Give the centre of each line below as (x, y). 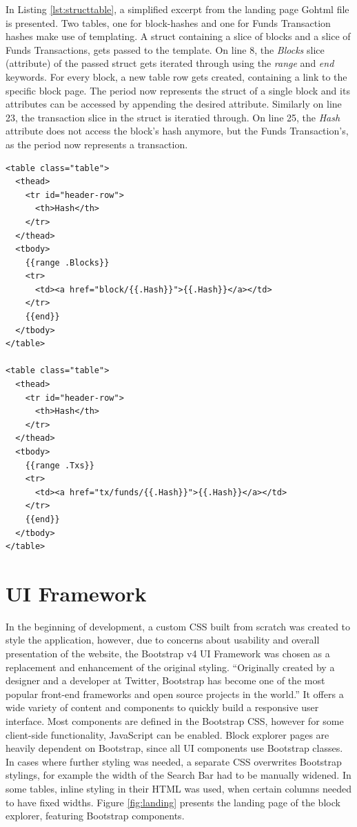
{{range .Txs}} (60, 465)
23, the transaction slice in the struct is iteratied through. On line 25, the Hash (173, 117)
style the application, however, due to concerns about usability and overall (163, 640)
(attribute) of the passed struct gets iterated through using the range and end (170, 63)
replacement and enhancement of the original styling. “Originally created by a (170, 667)
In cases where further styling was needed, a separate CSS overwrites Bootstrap (174, 761)
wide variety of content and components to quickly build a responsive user (162, 707)
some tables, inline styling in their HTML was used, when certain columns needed (178, 788)
